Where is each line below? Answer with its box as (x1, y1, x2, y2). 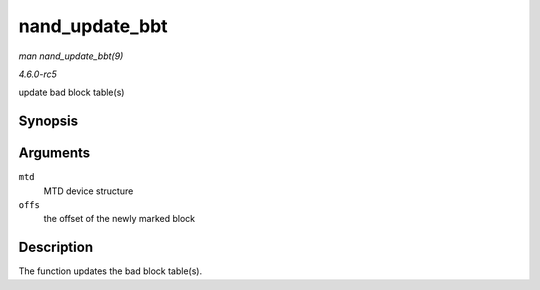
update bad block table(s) (18, 86, 125, 99)
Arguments (18, 145, 91, 162)
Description (18, 239, 94, 256)
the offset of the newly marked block (43, 213, 195, 225)
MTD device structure (43, 185, 134, 197)
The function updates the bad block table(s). (18, 265, 203, 277)
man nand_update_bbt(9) (18, 50, 124, 62)
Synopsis (18, 113, 79, 130)
